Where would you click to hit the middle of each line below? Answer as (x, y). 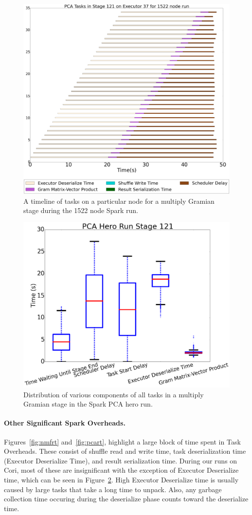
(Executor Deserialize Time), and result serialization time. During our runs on (121, 460)
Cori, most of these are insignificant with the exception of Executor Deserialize (121, 470)
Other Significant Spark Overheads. (65, 423)
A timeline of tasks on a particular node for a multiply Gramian (119, 201)
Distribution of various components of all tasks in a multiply (114, 394)
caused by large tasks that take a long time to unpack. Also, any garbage (113, 489)
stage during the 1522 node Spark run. (81, 210)
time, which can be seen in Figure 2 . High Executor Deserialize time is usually (121, 479)
